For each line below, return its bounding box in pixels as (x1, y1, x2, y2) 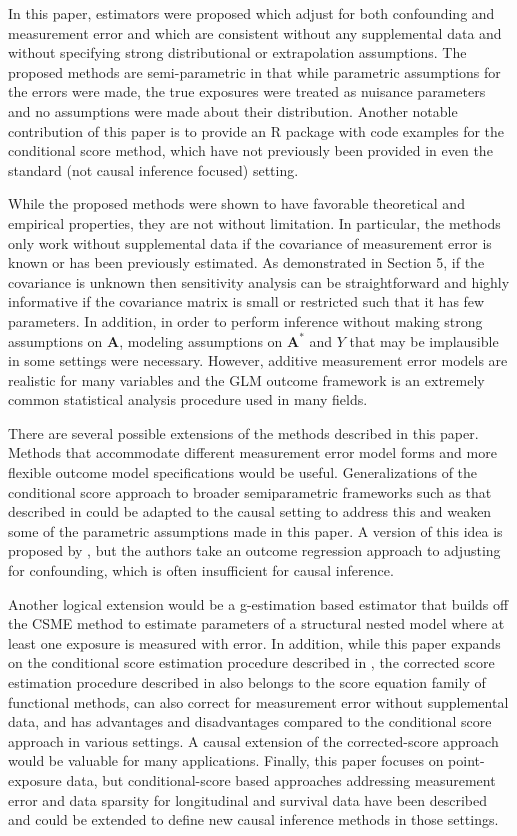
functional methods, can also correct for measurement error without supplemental (8, 691, 509, 712)
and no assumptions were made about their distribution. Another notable (8, 100, 458, 121)
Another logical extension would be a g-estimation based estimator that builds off (8, 593, 509, 614)
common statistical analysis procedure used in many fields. (8, 389, 368, 410)
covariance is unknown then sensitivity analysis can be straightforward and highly (8, 271, 510, 292)
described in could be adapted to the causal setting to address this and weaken (8, 501, 492, 522)
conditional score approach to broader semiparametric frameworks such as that (8, 481, 492, 502)
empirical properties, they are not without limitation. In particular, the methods (8, 212, 501, 233)
